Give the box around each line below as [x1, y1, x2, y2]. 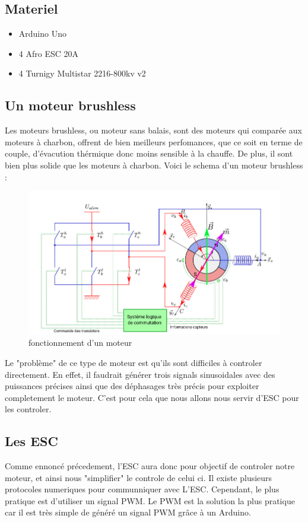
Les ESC [5, 432, 58, 450]
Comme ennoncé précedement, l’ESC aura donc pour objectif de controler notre [5, 460, 295, 472]
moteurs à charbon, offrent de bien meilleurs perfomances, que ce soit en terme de [5, 135, 303, 148]
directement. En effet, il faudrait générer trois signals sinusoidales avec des [5, 368, 275, 380]
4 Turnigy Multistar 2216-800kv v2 [18, 67, 146, 79]
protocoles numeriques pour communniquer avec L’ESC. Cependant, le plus [5, 483, 280, 495]
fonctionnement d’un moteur [28, 336, 132, 349]
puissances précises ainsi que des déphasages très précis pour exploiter [5, 380, 259, 392]
